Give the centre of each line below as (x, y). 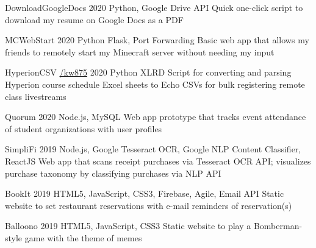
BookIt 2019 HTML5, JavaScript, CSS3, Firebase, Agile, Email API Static (145, 193)
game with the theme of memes (83, 237)
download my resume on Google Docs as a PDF (94, 19)
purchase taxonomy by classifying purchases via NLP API (113, 173)
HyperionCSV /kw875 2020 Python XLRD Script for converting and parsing (148, 72)
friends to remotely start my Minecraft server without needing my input (140, 51)
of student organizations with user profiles (84, 128)
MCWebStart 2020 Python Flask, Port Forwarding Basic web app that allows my (157, 40)
